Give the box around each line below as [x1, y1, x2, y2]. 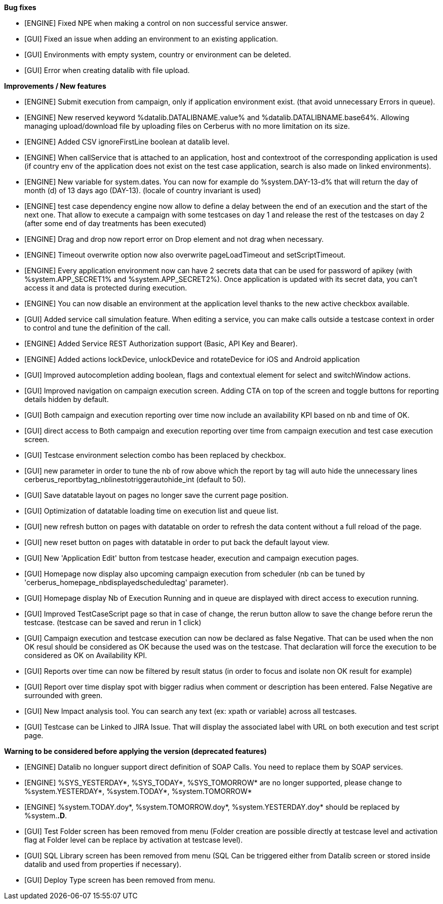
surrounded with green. [24, 691, 103, 700]
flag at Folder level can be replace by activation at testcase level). [24, 836, 243, 844]
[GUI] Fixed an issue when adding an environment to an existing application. [24, 34, 278, 43]
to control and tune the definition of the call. [24, 323, 171, 332]
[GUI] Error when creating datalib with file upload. [24, 66, 190, 75]
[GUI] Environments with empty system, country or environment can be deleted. [24, 50, 291, 59]
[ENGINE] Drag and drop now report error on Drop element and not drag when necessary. [24, 235, 324, 243]
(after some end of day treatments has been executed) [24, 219, 207, 228]
